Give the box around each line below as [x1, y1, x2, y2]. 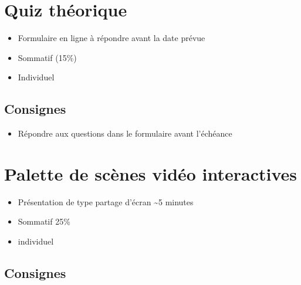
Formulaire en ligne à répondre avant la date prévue [18, 32, 205, 44]
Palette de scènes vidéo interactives [4, 161, 297, 185]
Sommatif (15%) [18, 51, 77, 63]
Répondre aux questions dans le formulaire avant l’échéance [18, 127, 232, 140]
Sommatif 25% [18, 215, 70, 228]
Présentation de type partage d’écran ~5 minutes [18, 195, 194, 208]
